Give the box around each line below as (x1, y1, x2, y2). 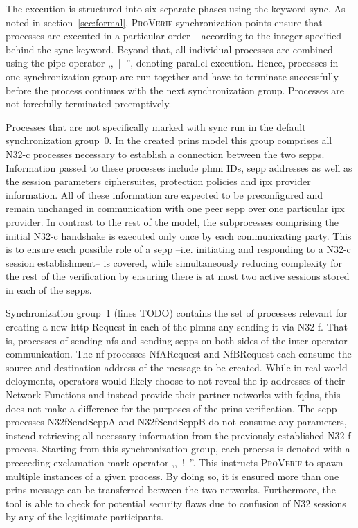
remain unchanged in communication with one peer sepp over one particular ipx (6, 201, 345, 215)
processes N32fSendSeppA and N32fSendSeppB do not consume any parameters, (6, 414, 347, 429)
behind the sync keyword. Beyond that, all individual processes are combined (6, 42, 333, 56)
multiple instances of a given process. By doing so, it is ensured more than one (6, 468, 339, 483)
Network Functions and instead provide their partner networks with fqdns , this (6, 387, 341, 402)
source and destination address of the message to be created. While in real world (6, 360, 348, 374)
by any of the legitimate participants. (6, 509, 164, 524)
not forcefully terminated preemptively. (6, 96, 172, 111)
